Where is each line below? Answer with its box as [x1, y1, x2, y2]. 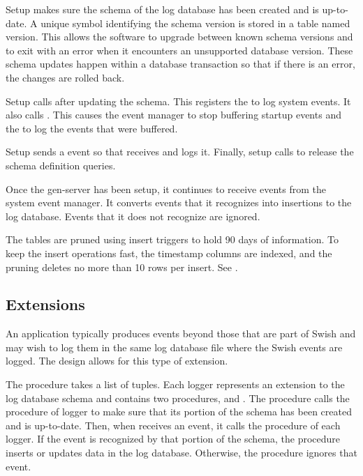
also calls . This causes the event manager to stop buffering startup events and [6, 107, 341, 122]
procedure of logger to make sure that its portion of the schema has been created [6, 404, 352, 419]
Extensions [6, 293, 85, 315]
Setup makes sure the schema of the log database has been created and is [6, 2, 319, 16]
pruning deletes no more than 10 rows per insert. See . [6, 259, 238, 274]
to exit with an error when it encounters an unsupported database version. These [6, 43, 353, 57]
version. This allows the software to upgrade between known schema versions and [6, 29, 353, 44]
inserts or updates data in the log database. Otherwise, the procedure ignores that [6, 445, 357, 460]
